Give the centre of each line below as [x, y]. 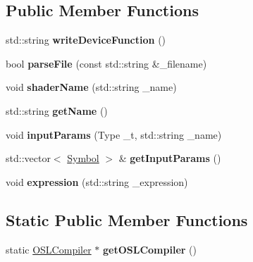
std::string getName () [57, 110]
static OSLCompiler [49, 249]
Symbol [83, 158]
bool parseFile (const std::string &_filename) [106, 63]
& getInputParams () [170, 158]
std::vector [28, 158]
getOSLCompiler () [150, 249]
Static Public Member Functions [127, 219]
